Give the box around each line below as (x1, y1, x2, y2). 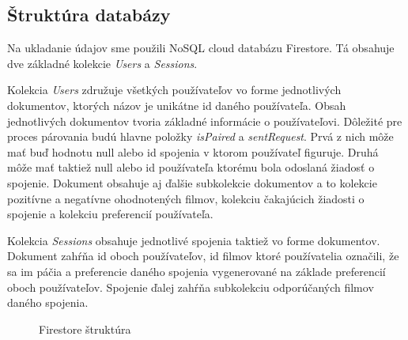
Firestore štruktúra (39, 320, 131, 337)
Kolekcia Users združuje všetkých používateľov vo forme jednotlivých (7, 81, 342, 98)
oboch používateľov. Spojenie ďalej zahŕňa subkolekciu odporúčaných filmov (7, 278, 374, 295)
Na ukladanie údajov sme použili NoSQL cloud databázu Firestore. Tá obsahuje (7, 40, 395, 56)
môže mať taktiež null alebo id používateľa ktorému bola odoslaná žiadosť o (7, 159, 375, 176)
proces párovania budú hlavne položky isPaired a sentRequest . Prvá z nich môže (7, 128, 394, 145)
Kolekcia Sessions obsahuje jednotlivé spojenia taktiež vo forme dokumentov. (7, 232, 380, 248)
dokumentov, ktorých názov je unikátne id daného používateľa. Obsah (7, 96, 346, 113)
